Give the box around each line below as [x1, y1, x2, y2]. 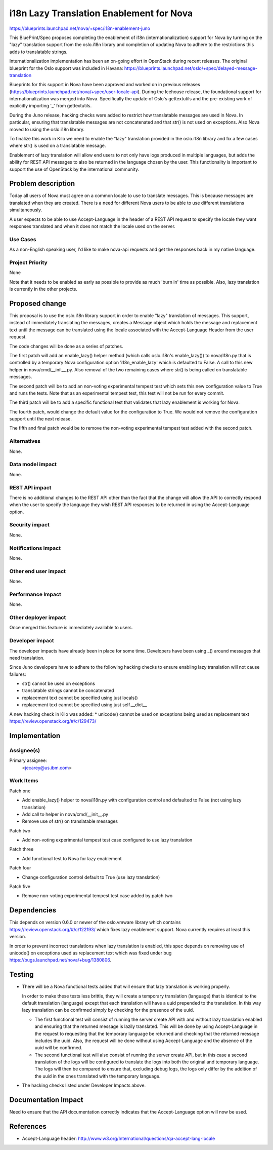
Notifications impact [9, 545, 61, 552]
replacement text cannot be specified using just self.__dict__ [22, 702, 147, 708]
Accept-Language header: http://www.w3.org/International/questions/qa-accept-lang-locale [22, 1135, 215, 1142]
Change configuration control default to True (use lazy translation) [22, 874, 160, 880]
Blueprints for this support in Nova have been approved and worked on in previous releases [9, 82, 201, 88]
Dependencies [9, 906, 57, 914]
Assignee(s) [9, 747, 40, 754]
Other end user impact [9, 567, 66, 574]
